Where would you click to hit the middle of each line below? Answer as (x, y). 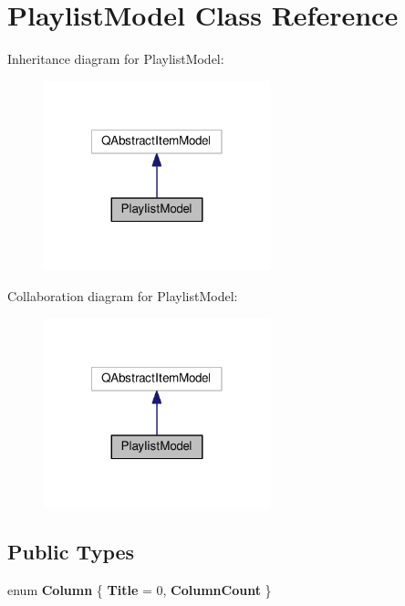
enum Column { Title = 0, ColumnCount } (140, 590)
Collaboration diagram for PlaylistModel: (123, 296)
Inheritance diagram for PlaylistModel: (116, 59)
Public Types (71, 552)
